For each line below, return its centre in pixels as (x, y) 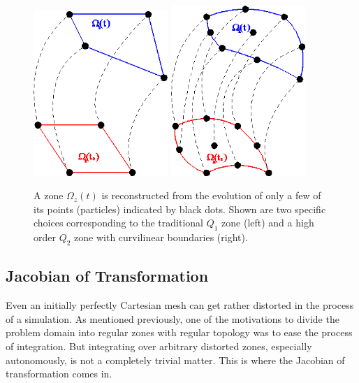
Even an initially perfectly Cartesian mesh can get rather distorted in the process (180, 305)
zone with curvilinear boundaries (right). (161, 237)
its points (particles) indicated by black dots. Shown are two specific (180, 209)
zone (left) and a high (268, 223)
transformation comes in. (59, 374)
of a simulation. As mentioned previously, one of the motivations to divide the (173, 318)
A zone (49, 195)
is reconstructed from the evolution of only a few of (211, 195)
